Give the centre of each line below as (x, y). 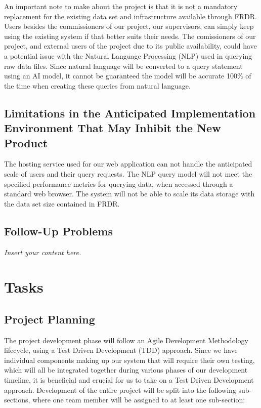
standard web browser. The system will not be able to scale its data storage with (129, 194)
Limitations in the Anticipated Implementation (130, 113)
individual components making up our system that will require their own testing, (129, 360)
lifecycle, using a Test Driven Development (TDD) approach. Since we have (121, 350)
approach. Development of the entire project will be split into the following (120, 390)
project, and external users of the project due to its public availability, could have (130, 46)
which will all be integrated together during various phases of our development (126, 370)
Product (26, 142)
